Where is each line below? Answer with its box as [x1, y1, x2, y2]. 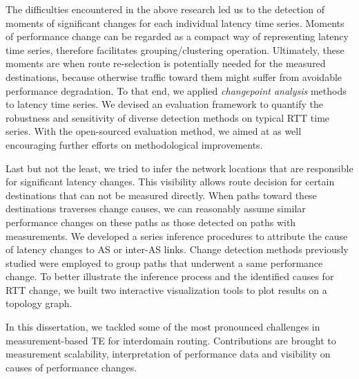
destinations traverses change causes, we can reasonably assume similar [6, 201, 306, 216]
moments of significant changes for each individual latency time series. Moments [6, 15, 345, 30]
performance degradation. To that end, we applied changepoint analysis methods [6, 83, 347, 98]
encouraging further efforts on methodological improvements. [6, 137, 263, 151]
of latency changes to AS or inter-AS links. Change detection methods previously [6, 242, 349, 257]
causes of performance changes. [6, 360, 137, 374]
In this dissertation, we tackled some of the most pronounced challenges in [6, 320, 320, 334]
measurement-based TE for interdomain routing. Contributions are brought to [6, 333, 336, 347]
